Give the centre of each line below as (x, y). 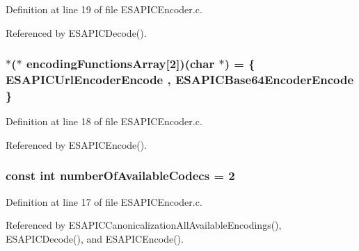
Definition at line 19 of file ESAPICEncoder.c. (104, 9)
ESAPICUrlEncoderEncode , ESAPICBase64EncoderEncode (180, 80)
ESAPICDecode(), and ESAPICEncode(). (95, 238)
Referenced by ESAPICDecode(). (76, 32)
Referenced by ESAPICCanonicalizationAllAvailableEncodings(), (144, 225)
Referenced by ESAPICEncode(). (77, 144)
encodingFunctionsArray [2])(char (120, 64)
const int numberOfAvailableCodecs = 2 (120, 176)
